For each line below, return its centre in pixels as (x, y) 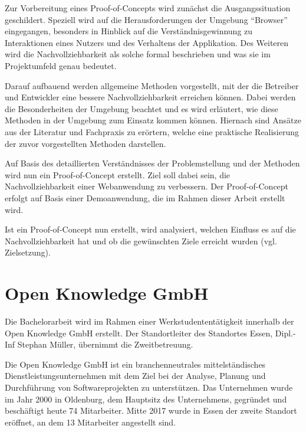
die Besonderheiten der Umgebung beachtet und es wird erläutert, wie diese (142, 108)
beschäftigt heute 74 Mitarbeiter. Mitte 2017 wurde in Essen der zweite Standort (151, 410)
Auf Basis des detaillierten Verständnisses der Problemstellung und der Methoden (152, 163)
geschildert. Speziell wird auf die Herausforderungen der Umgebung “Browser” (146, 19)
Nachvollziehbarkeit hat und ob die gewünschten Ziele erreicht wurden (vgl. (141, 240)
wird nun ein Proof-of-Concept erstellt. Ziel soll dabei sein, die (118, 174)
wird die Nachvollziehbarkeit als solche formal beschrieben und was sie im (138, 54)
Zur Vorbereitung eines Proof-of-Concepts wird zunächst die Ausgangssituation (148, 8)
